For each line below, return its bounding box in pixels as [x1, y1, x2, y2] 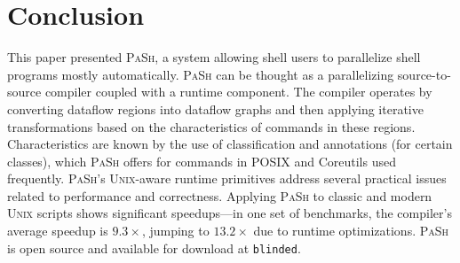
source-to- [397, 65, 451, 83]
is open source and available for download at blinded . [7, 238, 301, 257]
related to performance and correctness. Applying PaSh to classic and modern [7, 186, 432, 205]
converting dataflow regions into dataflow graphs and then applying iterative [7, 99, 424, 118]
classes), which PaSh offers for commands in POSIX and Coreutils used [7, 151, 396, 170]
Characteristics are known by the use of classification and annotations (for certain [7, 135, 453, 153]
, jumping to [141, 221, 210, 240]
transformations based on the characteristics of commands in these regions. [7, 117, 416, 135]
